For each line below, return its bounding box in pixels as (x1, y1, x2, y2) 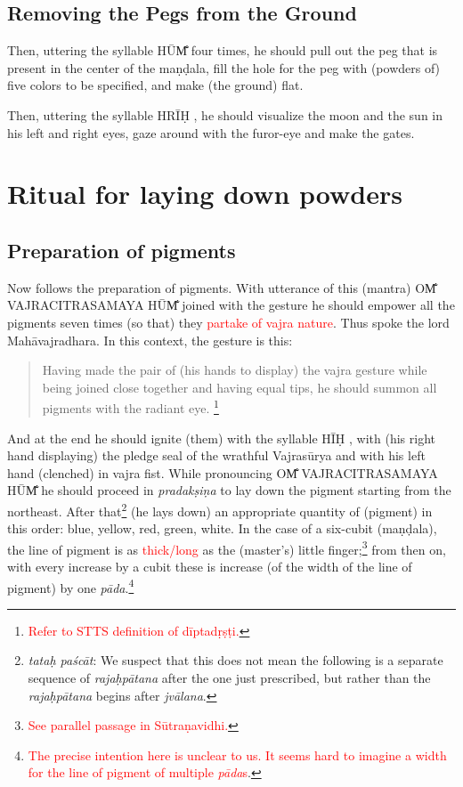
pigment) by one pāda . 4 (7, 575, 134, 596)
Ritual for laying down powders (7, 175, 402, 212)
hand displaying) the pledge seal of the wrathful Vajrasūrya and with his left (7, 446, 426, 465)
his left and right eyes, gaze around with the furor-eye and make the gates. (7, 123, 415, 142)
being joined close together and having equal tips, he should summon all (42, 377, 437, 396)
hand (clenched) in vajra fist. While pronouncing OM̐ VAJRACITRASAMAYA (7, 463, 438, 482)
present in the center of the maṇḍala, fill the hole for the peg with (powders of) (7, 58, 441, 77)
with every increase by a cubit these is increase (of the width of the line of (7, 557, 412, 576)
